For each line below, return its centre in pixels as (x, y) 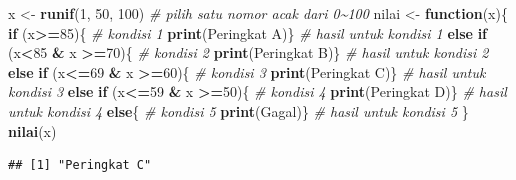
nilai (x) (32, 130)
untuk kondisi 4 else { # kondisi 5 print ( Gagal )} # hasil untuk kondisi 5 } (238, 110)
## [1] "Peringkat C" (80, 165)
